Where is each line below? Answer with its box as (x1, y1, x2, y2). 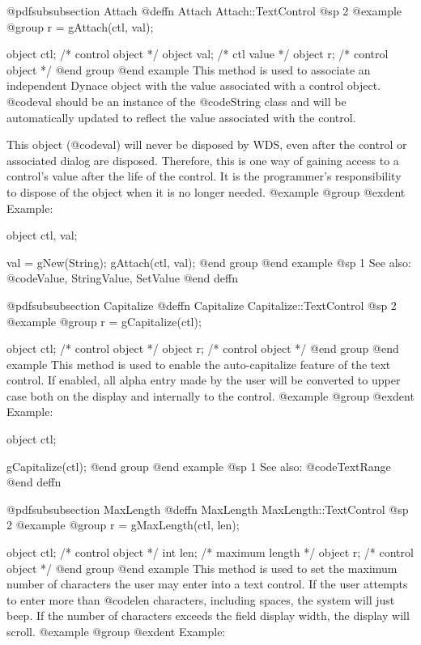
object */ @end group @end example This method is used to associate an (6, 61, 371, 78)
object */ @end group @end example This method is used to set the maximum (6, 559, 398, 576)
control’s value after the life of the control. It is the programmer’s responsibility (6, 168, 402, 185)
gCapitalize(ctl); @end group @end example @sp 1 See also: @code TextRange (6, 457, 391, 474)
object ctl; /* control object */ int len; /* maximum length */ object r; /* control (6, 544, 414, 561)
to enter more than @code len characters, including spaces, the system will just (6, 591, 395, 608)
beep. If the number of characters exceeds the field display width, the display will (6, 607, 410, 624)
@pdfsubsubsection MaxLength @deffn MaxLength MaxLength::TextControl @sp (6, 500, 409, 517)
